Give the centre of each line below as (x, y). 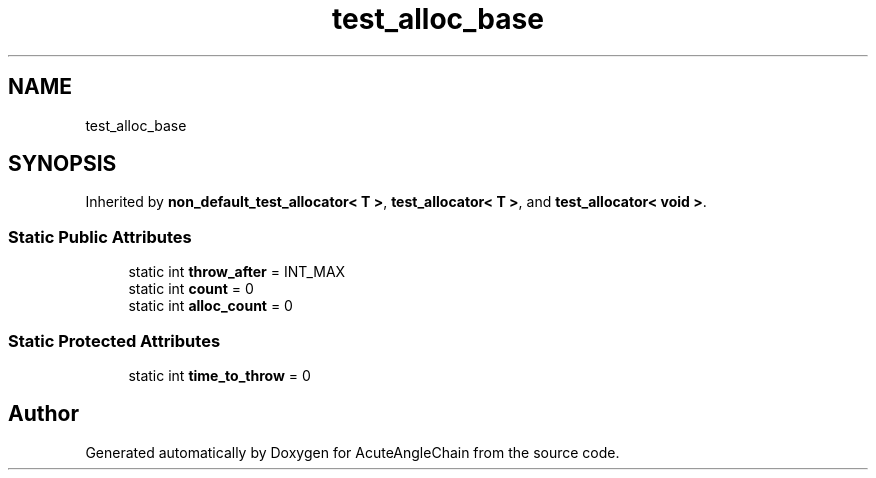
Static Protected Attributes (114, 340)
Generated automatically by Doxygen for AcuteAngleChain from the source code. (352, 452)
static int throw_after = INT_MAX (237, 272)
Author (43, 414)
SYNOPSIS (62, 164)
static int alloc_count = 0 (210, 306)
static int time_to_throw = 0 (219, 375)
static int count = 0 (191, 289)
